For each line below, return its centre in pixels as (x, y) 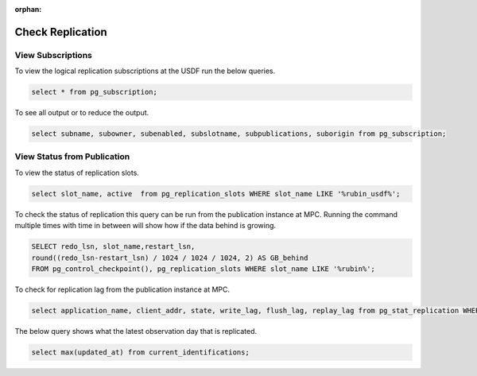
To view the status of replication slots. (77, 172)
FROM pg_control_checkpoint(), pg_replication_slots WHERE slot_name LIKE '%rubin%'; (203, 269)
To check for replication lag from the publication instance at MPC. (122, 289)
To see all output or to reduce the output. (82, 113)
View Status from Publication (72, 157)
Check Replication (61, 32)
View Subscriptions (54, 55)
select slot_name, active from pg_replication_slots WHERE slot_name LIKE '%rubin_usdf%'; (216, 194)
